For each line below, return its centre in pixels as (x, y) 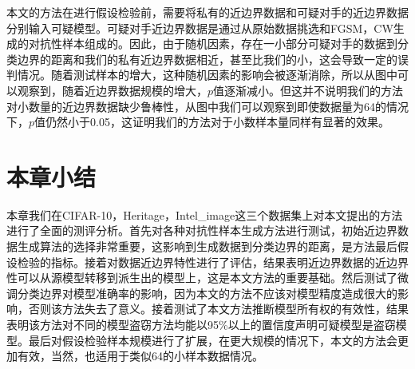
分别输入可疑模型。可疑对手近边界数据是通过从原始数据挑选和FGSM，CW (200, 28)
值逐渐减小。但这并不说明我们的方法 (308, 90)
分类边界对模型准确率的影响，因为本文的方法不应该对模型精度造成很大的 (207, 293)
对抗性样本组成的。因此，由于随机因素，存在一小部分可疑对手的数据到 (213, 44)
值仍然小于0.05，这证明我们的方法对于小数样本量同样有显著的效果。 (212, 122)
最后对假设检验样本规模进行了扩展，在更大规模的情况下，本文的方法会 (213, 340)
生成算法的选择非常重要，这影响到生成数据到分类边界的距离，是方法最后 (207, 246)
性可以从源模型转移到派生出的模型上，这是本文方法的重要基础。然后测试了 (202, 278)
